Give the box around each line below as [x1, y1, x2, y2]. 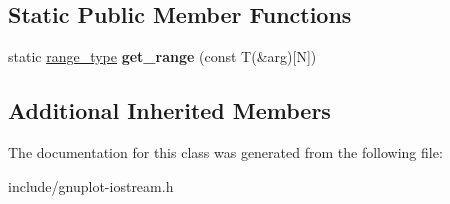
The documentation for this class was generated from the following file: [8, 142, 443, 162]
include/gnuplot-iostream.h [8, 175, 174, 196]
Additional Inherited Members [8, 95, 331, 126]
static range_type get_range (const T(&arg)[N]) [8, 46, 317, 67]
